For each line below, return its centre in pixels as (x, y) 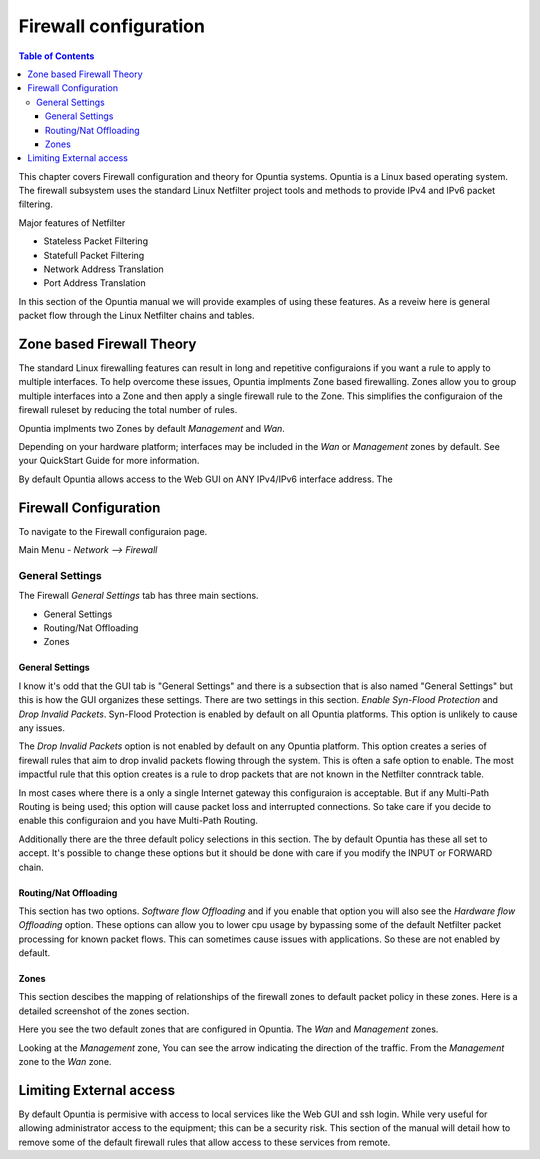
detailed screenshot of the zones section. (104, 1011)
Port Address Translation (94, 283)
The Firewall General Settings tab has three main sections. (138, 596)
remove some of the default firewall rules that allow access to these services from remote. (204, 1142)
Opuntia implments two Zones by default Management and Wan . (151, 428)
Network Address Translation (103, 269)
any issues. (41, 728)
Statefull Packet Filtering (94, 255)
